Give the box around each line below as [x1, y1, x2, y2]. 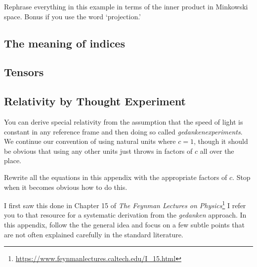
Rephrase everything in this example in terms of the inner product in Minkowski [4, 1, 248, 11]
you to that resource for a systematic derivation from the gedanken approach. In [4, 210, 247, 220]
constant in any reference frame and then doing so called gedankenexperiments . [4, 126, 243, 136]
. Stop [232, 172, 251, 182]
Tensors [4, 64, 44, 80]
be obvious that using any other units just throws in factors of [4, 145, 193, 156]
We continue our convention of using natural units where [4, 136, 176, 146]
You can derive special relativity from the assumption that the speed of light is [4, 116, 243, 127]
